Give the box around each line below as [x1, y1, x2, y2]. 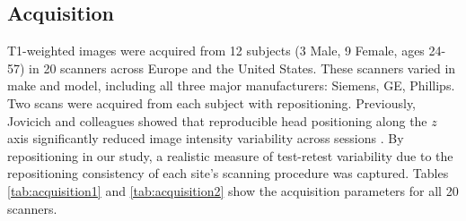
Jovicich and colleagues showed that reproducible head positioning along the [7, 111, 427, 130]
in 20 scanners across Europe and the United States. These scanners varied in [29, 58, 456, 77]
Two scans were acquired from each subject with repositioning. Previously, [7, 93, 416, 112]
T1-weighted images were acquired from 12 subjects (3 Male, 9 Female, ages [7, 41, 425, 60]
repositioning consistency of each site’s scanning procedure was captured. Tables [7, 164, 449, 183]
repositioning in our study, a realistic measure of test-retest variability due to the [7, 146, 453, 165]
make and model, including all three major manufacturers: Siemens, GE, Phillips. [7, 76, 455, 95]
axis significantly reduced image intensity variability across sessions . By [7, 129, 404, 148]
